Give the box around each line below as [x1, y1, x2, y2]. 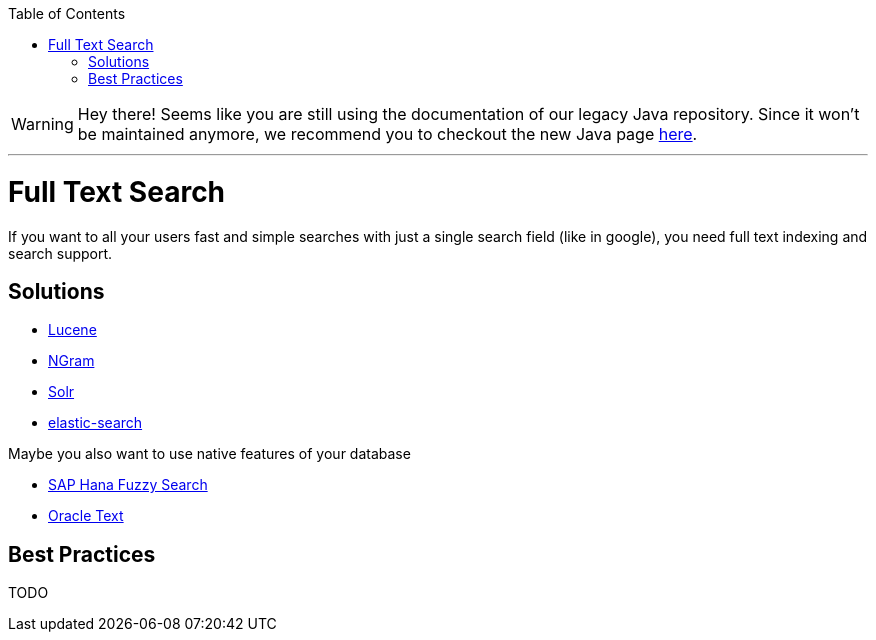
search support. [8, 244, 113, 262]
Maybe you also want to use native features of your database [8, 445, 411, 463]
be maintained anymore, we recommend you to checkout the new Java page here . [77, 124, 698, 144]
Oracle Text [48, 507, 124, 525]
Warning [11, 114, 74, 134]
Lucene [48, 321, 97, 339]
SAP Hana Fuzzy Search [48, 476, 208, 494]
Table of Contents [8, 5, 126, 22]
